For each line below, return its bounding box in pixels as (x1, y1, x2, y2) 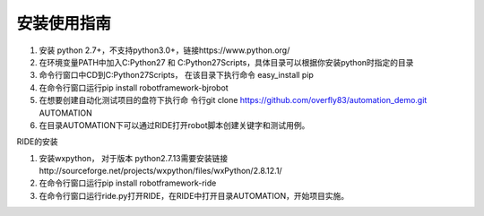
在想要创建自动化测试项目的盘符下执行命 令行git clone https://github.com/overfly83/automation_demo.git (39, 95, 428, 106)
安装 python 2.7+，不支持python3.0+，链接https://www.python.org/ (39, 45, 290, 56)
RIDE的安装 (16, 136, 58, 147)
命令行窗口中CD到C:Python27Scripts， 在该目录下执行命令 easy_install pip (39, 70, 314, 81)
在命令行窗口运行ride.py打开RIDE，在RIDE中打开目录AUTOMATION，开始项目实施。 (39, 190, 350, 201)
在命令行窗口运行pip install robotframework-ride (39, 177, 217, 188)
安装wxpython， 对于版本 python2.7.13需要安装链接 (39, 152, 229, 163)
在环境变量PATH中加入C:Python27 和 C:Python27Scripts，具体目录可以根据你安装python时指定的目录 (39, 56, 414, 67)
